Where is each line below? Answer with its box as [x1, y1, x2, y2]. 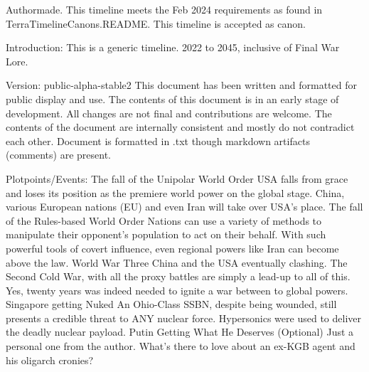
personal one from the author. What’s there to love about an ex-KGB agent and [6, 339, 355, 354]
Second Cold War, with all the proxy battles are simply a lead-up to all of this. [6, 269, 351, 284]
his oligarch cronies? [6, 352, 94, 367]
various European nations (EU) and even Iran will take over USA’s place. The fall [6, 199, 363, 214]
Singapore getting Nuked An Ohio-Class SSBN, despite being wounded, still [6, 297, 337, 312]
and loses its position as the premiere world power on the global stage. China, [6, 185, 345, 200]
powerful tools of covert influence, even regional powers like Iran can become [6, 240, 339, 255]
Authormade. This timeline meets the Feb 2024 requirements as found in [6, 2, 323, 16]
